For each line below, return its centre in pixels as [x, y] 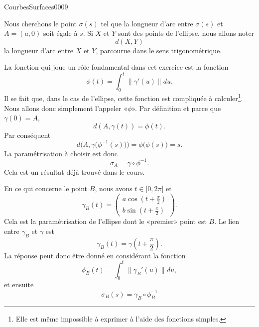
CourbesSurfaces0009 [36, 6]
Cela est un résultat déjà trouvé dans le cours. [74, 171]
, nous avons [114, 188]
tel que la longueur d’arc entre [147, 23]
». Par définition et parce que [176, 108]
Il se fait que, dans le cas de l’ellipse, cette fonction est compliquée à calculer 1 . [124, 97]
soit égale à [60, 33]
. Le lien [227, 221]
